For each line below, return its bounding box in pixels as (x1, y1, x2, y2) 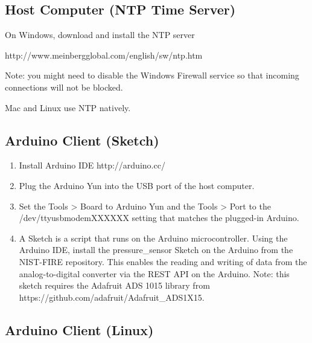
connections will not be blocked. (5, 80, 123, 93)
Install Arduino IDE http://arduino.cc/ (19, 159, 165, 171)
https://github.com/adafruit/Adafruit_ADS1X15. (19, 290, 205, 303)
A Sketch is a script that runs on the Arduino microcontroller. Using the (19, 231, 288, 244)
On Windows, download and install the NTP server (5, 28, 195, 41)
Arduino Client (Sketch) (5, 130, 159, 149)
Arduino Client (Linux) (5, 320, 154, 339)
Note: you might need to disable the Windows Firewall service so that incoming (5, 69, 299, 82)
